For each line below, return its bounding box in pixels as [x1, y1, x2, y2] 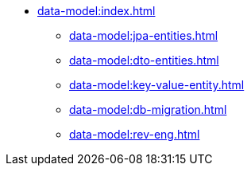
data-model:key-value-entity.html [69, 78, 245, 92]
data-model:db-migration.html [69, 103, 227, 116]
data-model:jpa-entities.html [69, 29, 218, 42]
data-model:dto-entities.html [69, 53, 219, 67]
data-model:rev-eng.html [69, 127, 200, 141]
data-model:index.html [37, 4, 156, 18]
